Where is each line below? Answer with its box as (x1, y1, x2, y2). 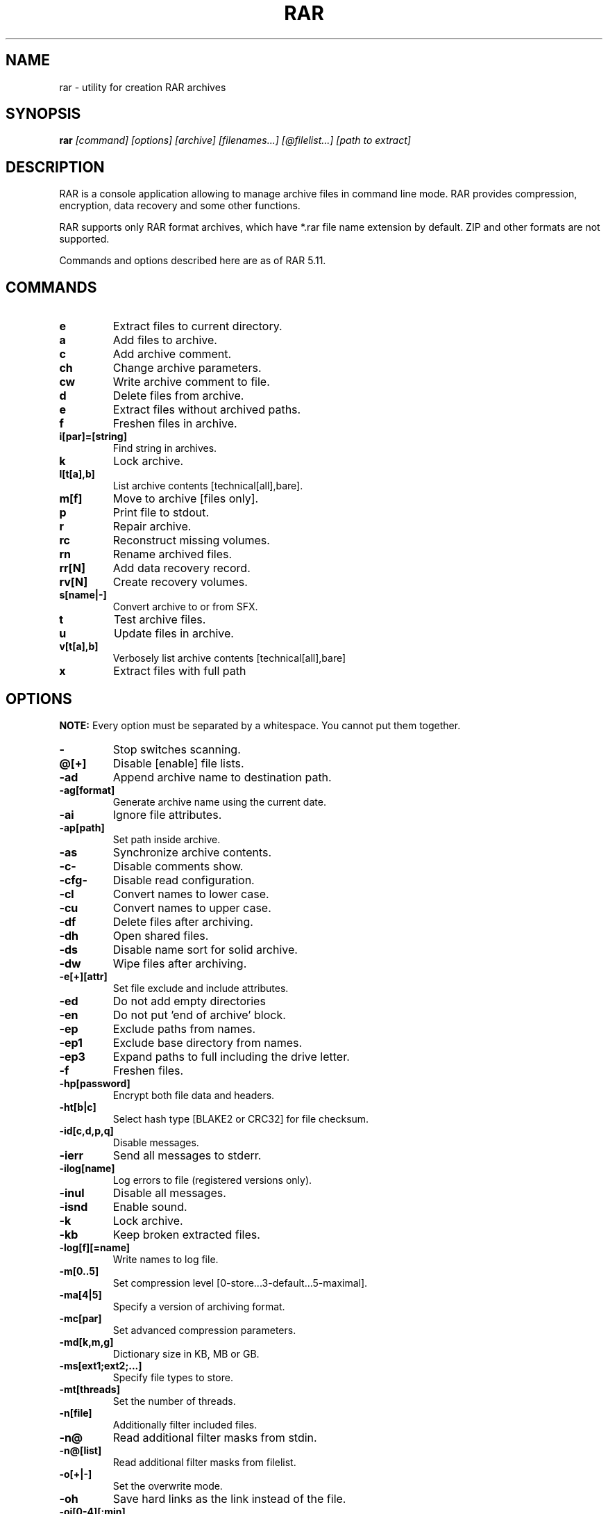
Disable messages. (112, 1136, 199, 1148)
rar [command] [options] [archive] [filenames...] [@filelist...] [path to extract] (59, 134, 411, 147)
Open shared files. (112, 928, 209, 943)
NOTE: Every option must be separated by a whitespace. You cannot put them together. (59, 719, 461, 731)
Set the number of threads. (112, 1394, 236, 1407)
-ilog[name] (59, 1162, 115, 1174)
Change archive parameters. (112, 361, 262, 375)
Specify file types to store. (112, 1371, 233, 1383)
